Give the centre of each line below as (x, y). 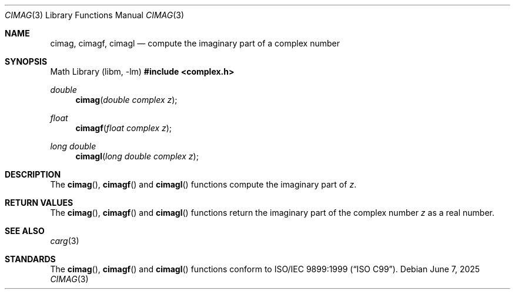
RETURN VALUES (39, 203)
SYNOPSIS (26, 61)
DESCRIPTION (33, 174)
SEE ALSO (25, 231)
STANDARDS (30, 259)
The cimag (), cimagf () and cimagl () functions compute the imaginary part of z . (203, 184)
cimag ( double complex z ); (126, 100)
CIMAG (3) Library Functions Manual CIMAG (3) (95, 15)
